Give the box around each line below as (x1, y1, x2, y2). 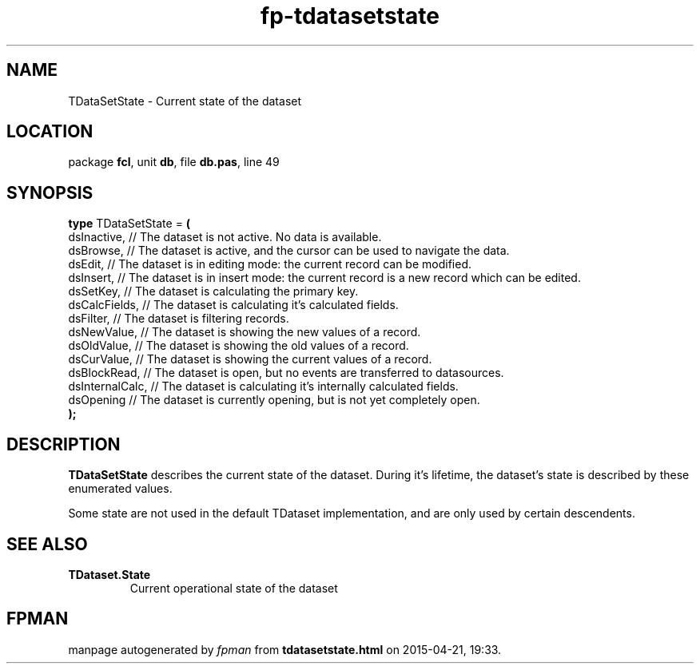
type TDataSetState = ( (68, 216, 191, 231)
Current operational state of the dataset (129, 581, 338, 595)
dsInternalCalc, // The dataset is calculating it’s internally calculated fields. (68, 379, 459, 394)
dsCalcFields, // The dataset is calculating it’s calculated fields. (68, 298, 399, 312)
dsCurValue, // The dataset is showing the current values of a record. (68, 352, 432, 367)
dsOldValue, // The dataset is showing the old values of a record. (68, 339, 409, 353)
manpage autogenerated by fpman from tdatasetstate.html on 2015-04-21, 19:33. (68, 642, 502, 656)
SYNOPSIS (6, 182, 93, 203)
